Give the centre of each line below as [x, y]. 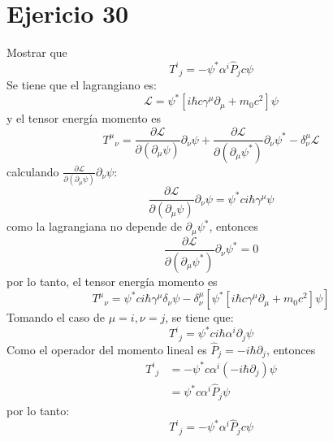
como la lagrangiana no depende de [94, 226]
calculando [33, 171]
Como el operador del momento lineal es [107, 349]
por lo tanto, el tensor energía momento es [112, 281]
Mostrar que [37, 52]
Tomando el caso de [56, 317]
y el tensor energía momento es [84, 118]
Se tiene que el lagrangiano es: [82, 85]
